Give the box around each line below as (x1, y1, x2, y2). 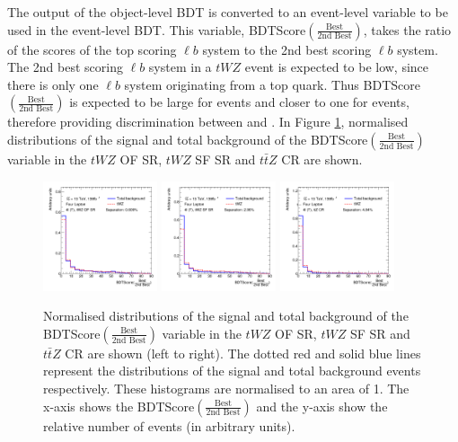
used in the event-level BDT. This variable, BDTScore (7, 20, 306, 39)
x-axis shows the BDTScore (43, 396, 195, 415)
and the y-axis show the (256, 396, 388, 415)
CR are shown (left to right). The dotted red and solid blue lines (65, 343, 421, 362)
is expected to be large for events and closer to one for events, (69, 93, 410, 111)
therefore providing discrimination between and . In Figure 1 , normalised (7, 112, 409, 131)
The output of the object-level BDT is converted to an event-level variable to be (7, 3, 448, 21)
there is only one (7, 75, 99, 93)
